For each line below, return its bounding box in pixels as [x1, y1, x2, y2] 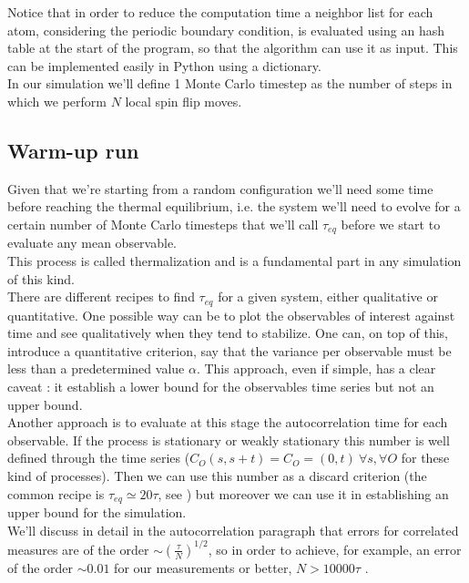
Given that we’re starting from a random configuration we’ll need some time [7, 179, 433, 198]
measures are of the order [7, 539, 149, 558]
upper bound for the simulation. [7, 503, 187, 522]
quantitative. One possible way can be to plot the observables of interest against [7, 305, 455, 324]
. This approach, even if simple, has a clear [196, 359, 436, 378]
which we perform [7, 91, 107, 110]
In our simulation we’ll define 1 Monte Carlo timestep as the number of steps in [7, 74, 453, 93]
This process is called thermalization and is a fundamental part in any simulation [7, 251, 462, 270]
